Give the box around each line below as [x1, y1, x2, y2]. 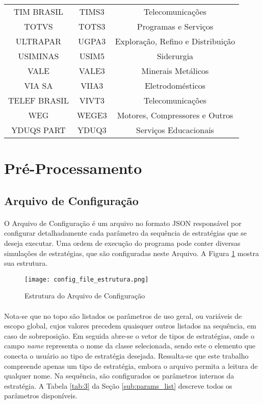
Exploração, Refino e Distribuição [115, 35, 235, 47]
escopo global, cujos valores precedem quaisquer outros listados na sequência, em [4, 320, 256, 331]
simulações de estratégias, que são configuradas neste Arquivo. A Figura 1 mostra [4, 247, 259, 258]
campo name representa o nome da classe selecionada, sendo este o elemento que [4, 340, 256, 351]
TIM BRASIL [13, 6, 63, 17]
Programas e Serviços [137, 20, 214, 32]
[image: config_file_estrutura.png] [24, 275, 149, 283]
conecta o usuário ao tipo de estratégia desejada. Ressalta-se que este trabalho [4, 350, 249, 361]
